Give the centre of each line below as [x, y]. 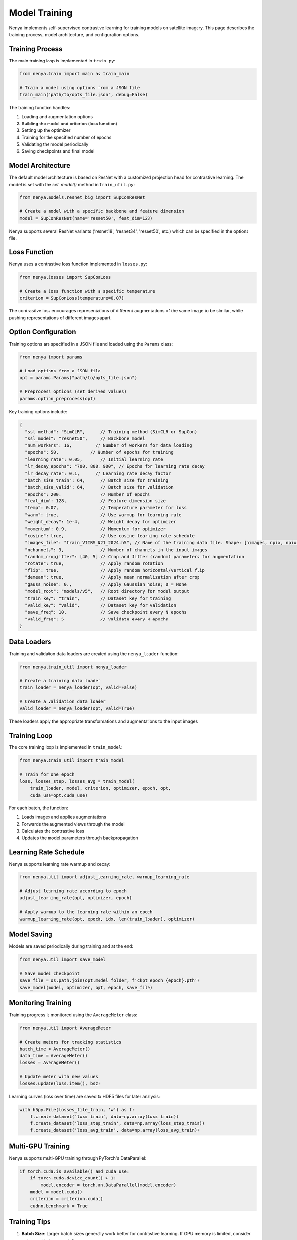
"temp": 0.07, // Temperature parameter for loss [106, 508]
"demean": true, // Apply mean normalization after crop [112, 577]
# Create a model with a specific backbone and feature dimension [102, 211]
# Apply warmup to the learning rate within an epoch [86, 912]
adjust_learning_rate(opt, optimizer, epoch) [76, 898]
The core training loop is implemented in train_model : [66, 747]
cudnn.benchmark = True [59, 1206]
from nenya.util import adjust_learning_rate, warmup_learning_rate [104, 877]
